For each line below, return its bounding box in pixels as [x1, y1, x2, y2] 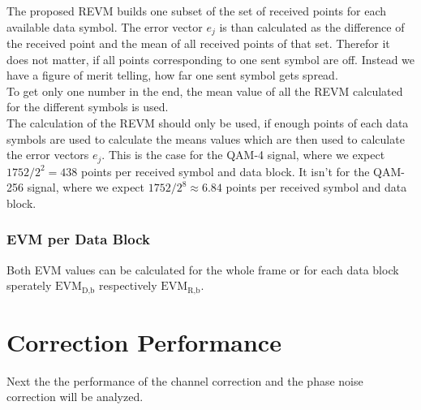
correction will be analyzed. [6, 388, 144, 405]
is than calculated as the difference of [219, 18, 405, 35]
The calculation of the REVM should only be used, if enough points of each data [6, 114, 409, 132]
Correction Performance [6, 325, 281, 358]
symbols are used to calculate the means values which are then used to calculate [6, 130, 405, 147]
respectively [98, 277, 157, 294]
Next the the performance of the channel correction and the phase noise [6, 372, 363, 389]
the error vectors [6, 146, 89, 163]
